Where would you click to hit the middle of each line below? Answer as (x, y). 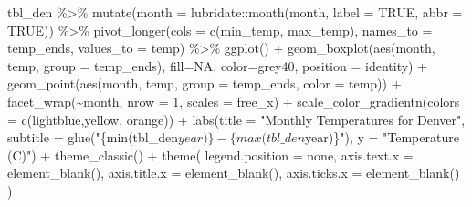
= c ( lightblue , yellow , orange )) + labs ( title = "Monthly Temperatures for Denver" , (236, 119)
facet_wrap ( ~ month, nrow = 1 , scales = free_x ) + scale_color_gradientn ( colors (234, 101)
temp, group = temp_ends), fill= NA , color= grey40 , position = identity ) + (218, 65)
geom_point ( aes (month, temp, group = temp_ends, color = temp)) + (205, 83)
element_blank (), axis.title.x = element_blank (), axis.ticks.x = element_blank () (234, 173)
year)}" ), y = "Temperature (382, 137)
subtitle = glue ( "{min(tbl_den (93, 137)
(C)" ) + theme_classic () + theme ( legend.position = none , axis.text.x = (210, 155)
